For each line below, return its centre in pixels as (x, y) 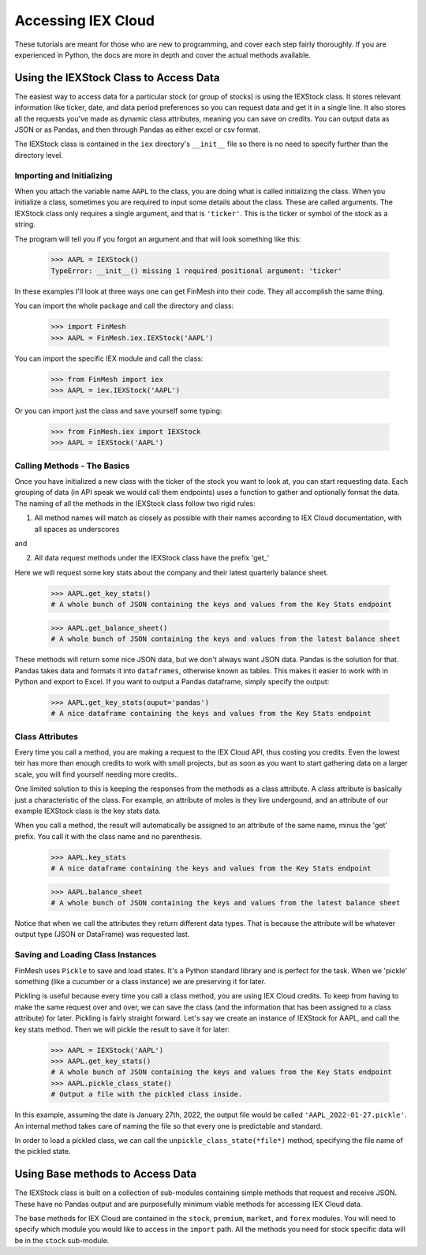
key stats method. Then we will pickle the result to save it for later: (122, 1029)
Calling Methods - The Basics (72, 466)
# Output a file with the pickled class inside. (147, 1094)
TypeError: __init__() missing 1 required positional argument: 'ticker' (196, 271)
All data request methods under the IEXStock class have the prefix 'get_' (152, 558)
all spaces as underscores (77, 529)
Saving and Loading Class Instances (86, 955)
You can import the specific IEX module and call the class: (109, 358)
